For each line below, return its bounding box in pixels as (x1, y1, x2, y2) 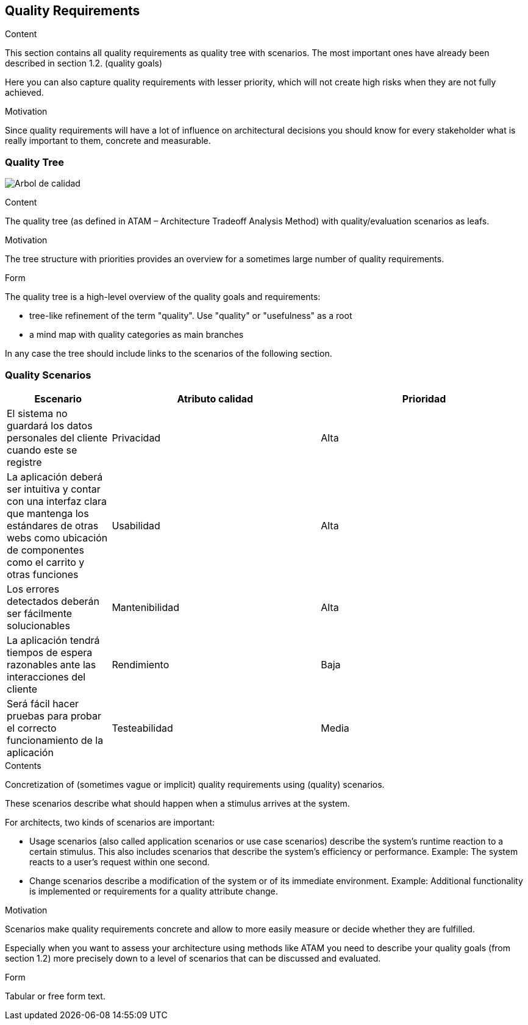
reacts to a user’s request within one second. (29, 856, 210, 867)
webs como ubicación (7, 531, 108, 544)
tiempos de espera (7, 646, 93, 659)
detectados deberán (7, 595, 100, 607)
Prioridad (402, 392, 446, 405)
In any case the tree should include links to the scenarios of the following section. (5, 348, 332, 359)
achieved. (5, 87, 44, 98)
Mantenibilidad (112, 601, 180, 613)
